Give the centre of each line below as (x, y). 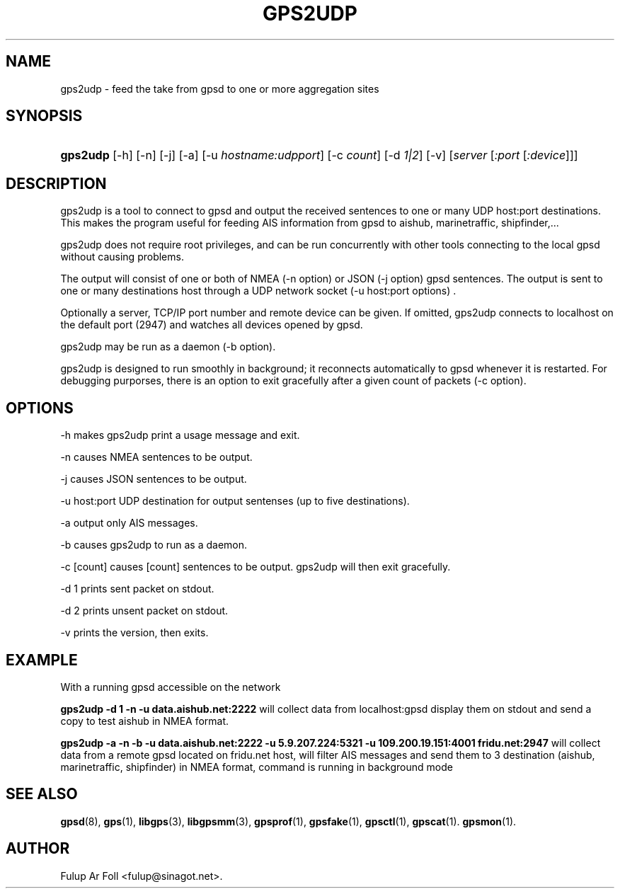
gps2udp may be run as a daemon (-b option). (168, 347)
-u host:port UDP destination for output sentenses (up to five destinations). (235, 501)
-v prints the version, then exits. (134, 633)
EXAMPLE (42, 660)
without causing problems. (122, 257)
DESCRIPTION (56, 183)
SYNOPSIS (44, 116)
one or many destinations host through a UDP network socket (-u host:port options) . (258, 291)
